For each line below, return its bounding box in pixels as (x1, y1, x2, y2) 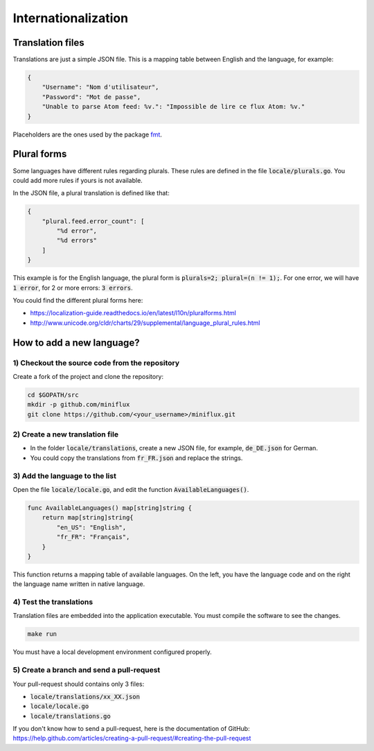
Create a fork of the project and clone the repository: (12, 372, 164, 380)
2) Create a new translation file (12, 430, 119, 439)
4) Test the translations (12, 597, 93, 607)
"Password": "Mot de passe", (42, 93, 141, 100)
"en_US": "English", (56, 523, 127, 531)
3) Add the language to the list (12, 471, 117, 481)
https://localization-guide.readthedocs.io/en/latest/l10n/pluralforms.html (30, 309, 237, 317)
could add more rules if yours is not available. (12, 176, 143, 184)
